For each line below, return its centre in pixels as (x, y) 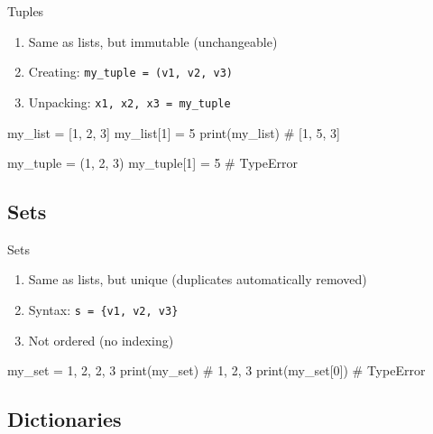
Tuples (26, 11)
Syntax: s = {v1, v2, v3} (103, 310)
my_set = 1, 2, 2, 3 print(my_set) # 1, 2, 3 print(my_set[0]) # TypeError (216, 370)
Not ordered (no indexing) (101, 340)
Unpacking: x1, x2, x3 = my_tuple (129, 102)
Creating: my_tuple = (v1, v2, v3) (130, 72)
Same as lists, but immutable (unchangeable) (153, 41)
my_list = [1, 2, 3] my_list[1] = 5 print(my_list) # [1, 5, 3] (174, 132)
